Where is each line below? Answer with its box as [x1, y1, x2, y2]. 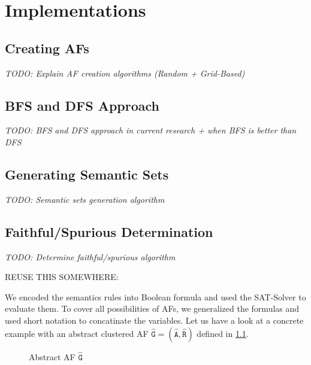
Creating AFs [5, 38, 89, 57]
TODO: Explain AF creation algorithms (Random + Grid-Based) [5, 66, 245, 79]
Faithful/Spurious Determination [5, 222, 213, 241]
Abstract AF [29, 350, 76, 363]
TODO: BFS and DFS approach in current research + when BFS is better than [5, 124, 297, 136]
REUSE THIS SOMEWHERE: [5, 270, 119, 283]
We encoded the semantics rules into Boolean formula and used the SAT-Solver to [5, 290, 306, 303]
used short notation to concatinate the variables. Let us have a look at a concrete [5, 314, 304, 326]
